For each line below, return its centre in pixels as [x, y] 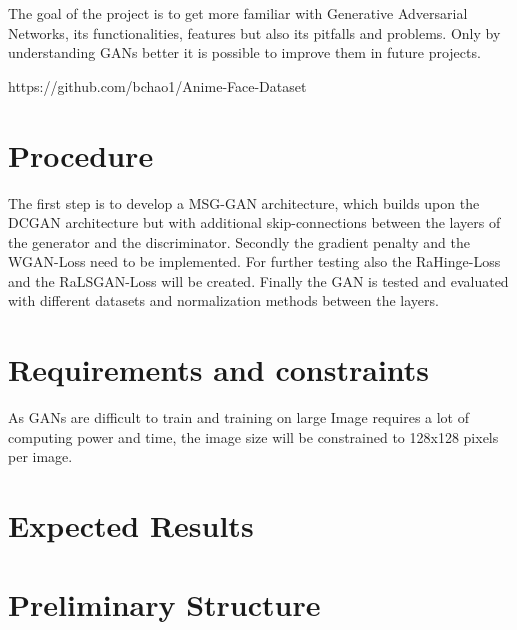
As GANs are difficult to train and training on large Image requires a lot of [239, 417]
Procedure [81, 154]
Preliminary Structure [164, 603]
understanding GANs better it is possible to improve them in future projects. [244, 52]
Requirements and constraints [219, 369]
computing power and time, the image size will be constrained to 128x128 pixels [253, 436]
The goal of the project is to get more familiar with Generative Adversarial [238, 13]
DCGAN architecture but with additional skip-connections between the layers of [254, 222]
